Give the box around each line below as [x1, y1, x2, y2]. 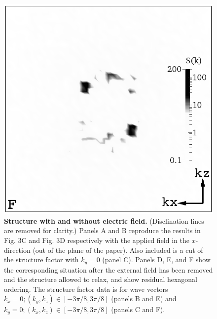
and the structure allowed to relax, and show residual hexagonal [4, 274, 198, 284]
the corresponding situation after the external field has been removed [4, 264, 213, 275]
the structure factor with [4, 254, 79, 265]
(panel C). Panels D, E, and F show [102, 254, 211, 265]
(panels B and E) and [111, 293, 177, 304]
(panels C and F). [111, 304, 165, 315]
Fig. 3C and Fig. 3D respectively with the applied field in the [4, 235, 189, 245]
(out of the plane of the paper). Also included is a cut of [33, 244, 203, 255]
